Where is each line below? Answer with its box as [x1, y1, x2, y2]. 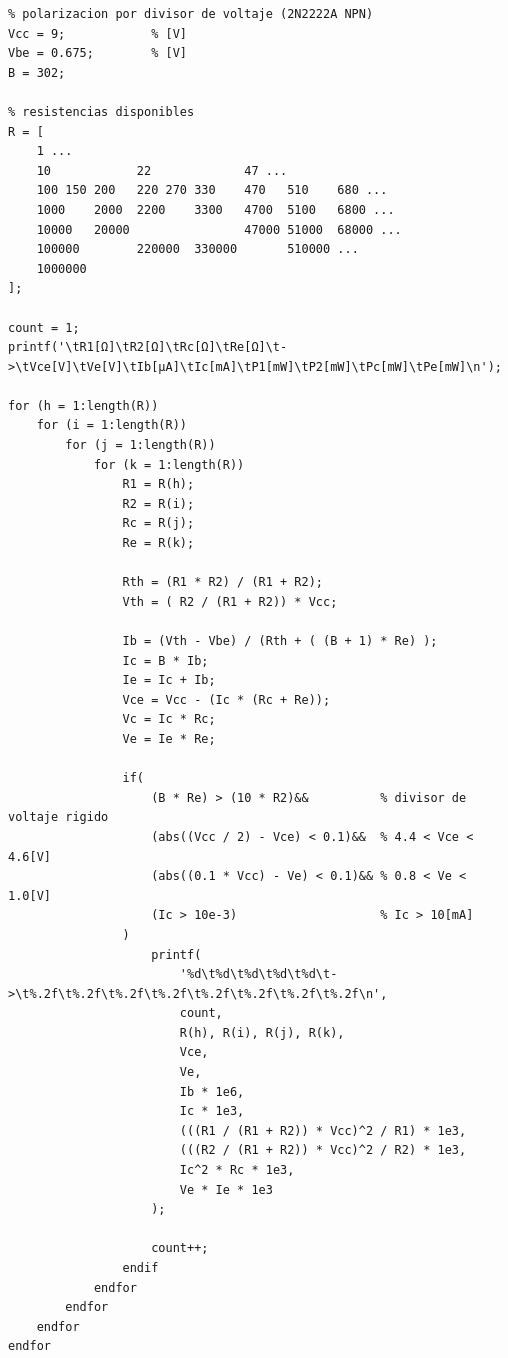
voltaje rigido [8, 810, 109, 825]
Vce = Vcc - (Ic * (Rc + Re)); [122, 692, 331, 707]
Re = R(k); [122, 536, 195, 551]
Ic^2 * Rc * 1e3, [179, 1163, 295, 1178]
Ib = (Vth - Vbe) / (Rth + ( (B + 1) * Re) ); [122, 634, 438, 648]
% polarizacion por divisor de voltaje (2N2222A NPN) [8, 7, 374, 21]
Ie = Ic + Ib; [122, 673, 216, 688]
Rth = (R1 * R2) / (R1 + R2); [122, 575, 323, 590]
